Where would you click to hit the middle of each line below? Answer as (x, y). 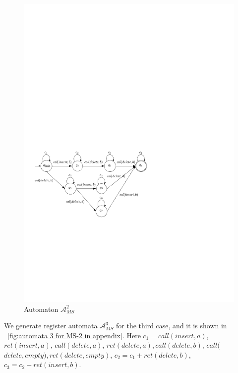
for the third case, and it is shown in (172, 326)
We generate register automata (51, 326)
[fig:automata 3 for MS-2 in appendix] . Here (74, 335)
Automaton (41, 309)
